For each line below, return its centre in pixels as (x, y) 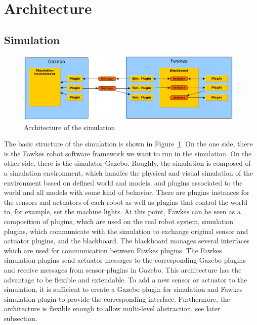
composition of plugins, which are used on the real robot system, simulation (119, 221)
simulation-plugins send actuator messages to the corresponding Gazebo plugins (125, 260)
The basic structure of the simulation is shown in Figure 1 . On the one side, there (128, 144)
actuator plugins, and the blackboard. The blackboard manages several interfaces (127, 241)
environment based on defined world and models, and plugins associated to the (123, 182)
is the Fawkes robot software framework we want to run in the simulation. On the (128, 153)
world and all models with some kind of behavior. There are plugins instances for (127, 192)
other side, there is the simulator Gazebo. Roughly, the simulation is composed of (128, 163)
